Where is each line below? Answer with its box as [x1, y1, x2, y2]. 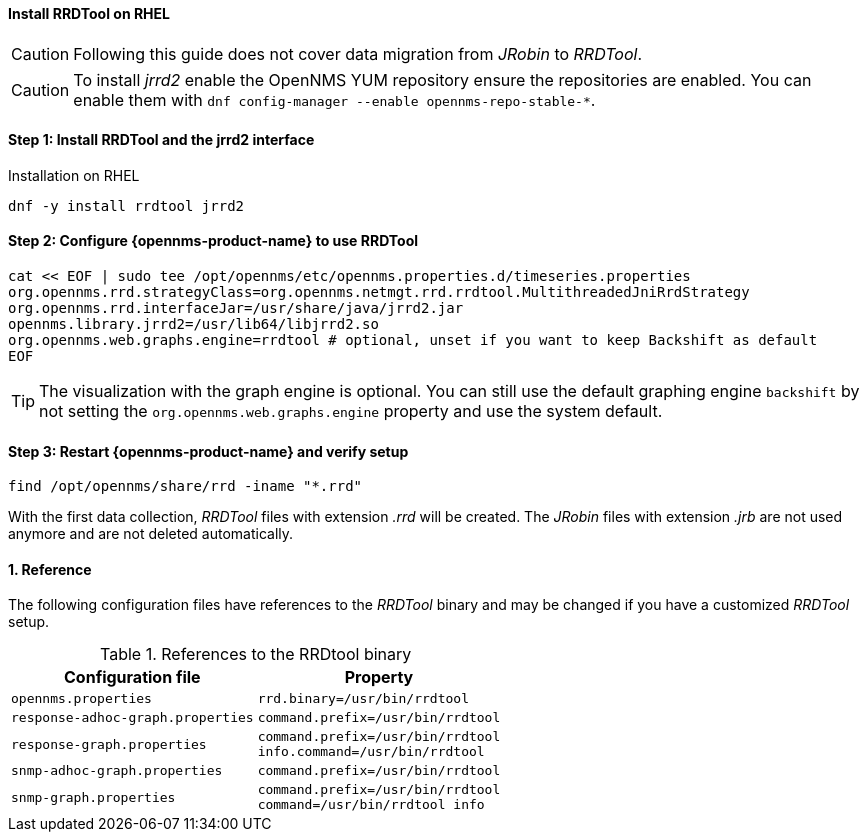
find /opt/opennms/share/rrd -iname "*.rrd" [8, 478, 363, 495]
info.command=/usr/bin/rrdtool [257, 744, 485, 760]
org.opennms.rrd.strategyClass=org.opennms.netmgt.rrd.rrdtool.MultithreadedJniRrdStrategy [8, 284, 750, 301]
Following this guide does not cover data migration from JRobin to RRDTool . [73, 43, 642, 64]
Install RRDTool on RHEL [8, 5, 170, 22]
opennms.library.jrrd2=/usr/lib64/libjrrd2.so [8, 316, 379, 333]
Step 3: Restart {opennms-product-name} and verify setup [8, 442, 409, 460]
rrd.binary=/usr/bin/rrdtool [257, 691, 469, 707]
